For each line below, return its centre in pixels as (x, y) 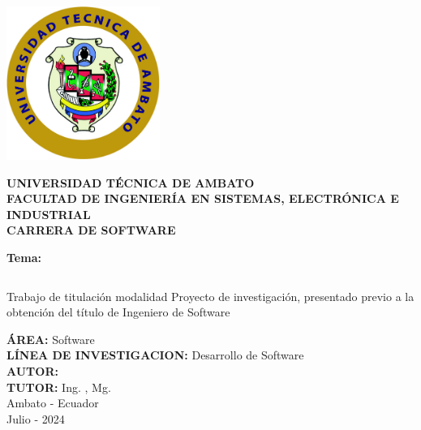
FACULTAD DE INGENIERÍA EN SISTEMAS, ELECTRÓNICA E (203, 198)
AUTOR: (32, 370)
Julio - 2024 (36, 418)
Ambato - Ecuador (53, 403)
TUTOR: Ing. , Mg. (59, 387)
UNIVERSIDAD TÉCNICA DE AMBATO (131, 182)
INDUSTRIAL (49, 214)
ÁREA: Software (51, 339)
